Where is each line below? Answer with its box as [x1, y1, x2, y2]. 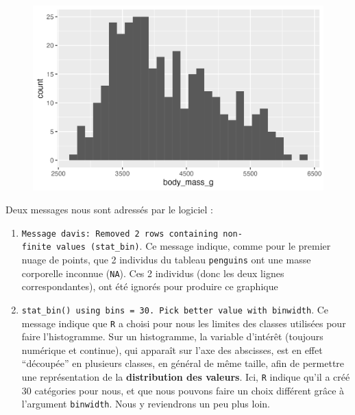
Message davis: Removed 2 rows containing [21, 228, 219, 239]
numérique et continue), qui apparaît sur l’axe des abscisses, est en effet [21, 342, 323, 357]
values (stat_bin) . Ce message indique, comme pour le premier [56, 239, 331, 253]
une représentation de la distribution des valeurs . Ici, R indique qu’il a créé [21, 370, 350, 384]
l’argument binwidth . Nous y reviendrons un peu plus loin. [21, 396, 270, 411]
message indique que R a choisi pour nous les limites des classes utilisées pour [21, 316, 346, 330]
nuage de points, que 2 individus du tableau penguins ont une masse [21, 252, 311, 267]
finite [21, 242, 51, 252]
